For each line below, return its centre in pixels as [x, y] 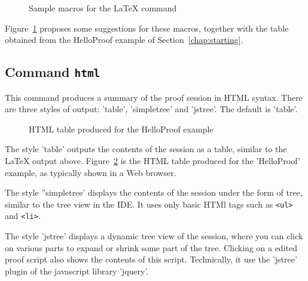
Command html [53, 72]
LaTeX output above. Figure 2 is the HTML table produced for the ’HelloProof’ [153, 160]
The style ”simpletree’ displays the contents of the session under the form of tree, [154, 192]
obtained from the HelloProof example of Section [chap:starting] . [124, 40]
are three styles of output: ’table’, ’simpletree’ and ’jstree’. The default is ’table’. [151, 109]
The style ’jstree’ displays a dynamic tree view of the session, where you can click [154, 236]
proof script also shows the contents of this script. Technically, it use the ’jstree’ [151, 259]
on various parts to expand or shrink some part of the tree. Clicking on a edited [151, 247]
